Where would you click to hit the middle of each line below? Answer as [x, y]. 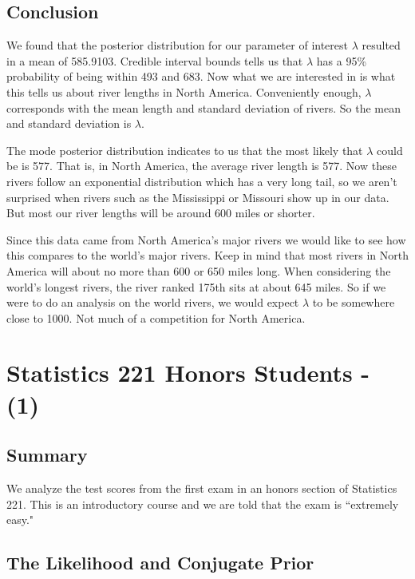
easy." [20, 520]
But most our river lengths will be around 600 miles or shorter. [161, 213]
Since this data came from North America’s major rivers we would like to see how [206, 239]
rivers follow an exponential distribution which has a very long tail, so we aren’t [202, 181]
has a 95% [342, 60]
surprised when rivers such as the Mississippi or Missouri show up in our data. [198, 197]
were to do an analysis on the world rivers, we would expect [153, 302]
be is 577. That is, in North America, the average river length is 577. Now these [202, 166]
